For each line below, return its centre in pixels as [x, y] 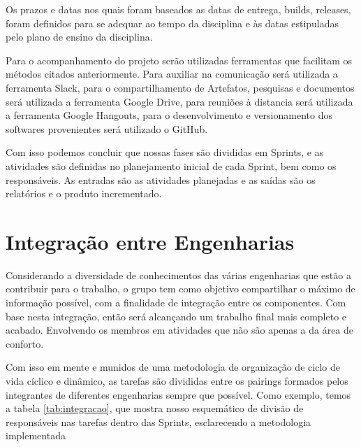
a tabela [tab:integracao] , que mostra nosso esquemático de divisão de [155, 408]
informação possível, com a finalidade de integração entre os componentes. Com [176, 303]
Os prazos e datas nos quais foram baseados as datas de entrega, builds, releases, [178, 9]
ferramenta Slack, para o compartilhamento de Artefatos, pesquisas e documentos [180, 87]
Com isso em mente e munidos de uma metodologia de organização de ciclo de [173, 367]
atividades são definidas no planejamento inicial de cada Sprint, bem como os [171, 165]
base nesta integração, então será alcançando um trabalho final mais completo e [176, 316]
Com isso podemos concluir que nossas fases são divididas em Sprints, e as [165, 152]
